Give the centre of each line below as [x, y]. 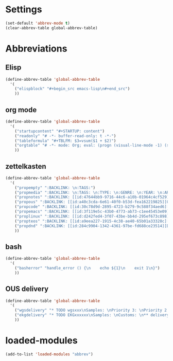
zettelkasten [26, 166]
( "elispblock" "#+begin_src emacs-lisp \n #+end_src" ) [72, 89]
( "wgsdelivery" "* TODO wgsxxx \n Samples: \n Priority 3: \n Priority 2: [92, 310]
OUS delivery [27, 289]
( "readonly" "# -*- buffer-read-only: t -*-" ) [65, 136]
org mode [21, 110]
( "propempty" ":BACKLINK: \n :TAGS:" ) [55, 188]
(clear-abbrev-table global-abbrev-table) [51, 28]
